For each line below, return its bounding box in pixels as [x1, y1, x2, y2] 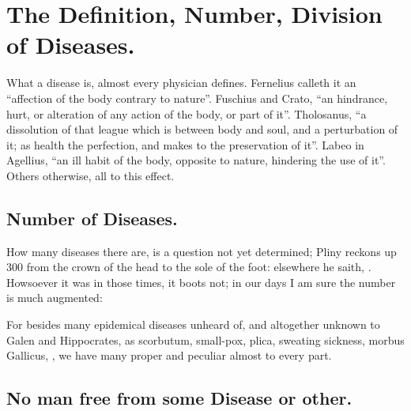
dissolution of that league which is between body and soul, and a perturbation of [6, 121, 398, 138]
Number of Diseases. [6, 205, 178, 230]
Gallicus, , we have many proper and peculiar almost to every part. [6, 347, 332, 364]
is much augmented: [6, 289, 103, 306]
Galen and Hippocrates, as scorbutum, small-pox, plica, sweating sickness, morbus [6, 331, 405, 348]
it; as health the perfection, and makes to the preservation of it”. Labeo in [6, 136, 364, 153]
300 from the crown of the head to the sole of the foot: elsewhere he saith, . [6, 258, 371, 275]
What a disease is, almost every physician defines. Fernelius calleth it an [6, 74, 356, 91]
